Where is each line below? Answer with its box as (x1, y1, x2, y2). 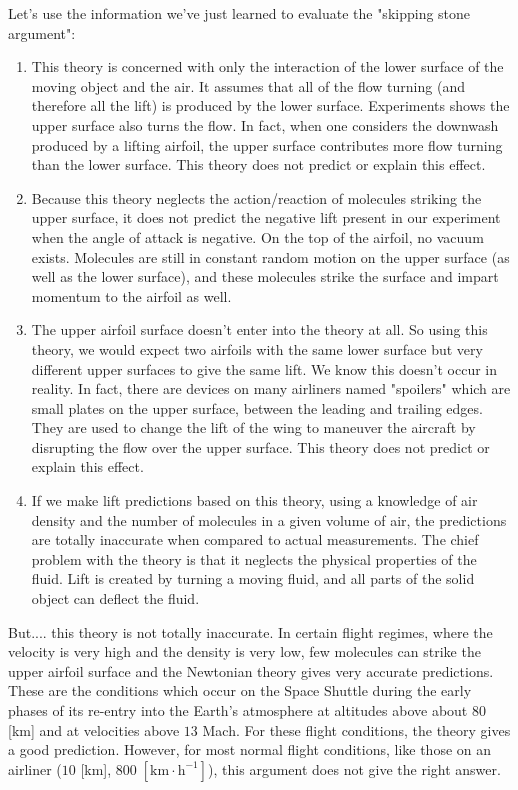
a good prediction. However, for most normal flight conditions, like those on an (8, 739, 492, 760)
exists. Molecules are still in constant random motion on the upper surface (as (31, 246, 510, 267)
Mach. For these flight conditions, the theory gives (202, 719, 511, 740)
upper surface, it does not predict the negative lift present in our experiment (31, 207, 501, 228)
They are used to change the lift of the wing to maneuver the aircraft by (31, 417, 476, 438)
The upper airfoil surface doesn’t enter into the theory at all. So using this (31, 319, 488, 340)
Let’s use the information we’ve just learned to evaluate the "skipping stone (8, 3, 471, 23)
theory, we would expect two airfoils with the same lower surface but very (31, 338, 483, 359)
